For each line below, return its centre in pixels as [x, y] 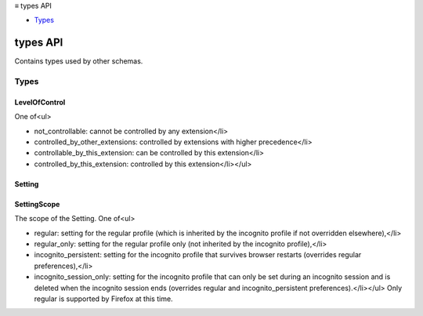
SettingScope [37, 204]
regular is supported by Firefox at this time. [103, 299]
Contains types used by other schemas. [79, 61]
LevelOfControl [40, 102]
